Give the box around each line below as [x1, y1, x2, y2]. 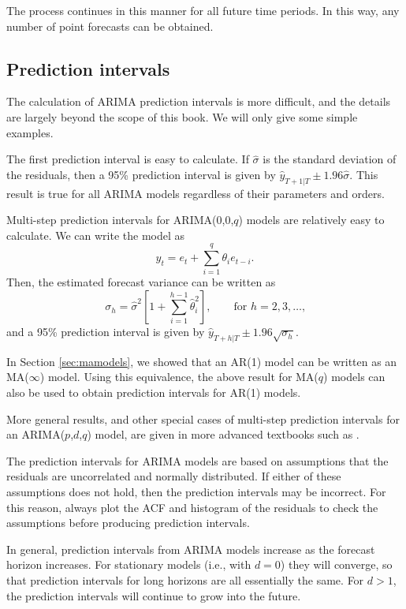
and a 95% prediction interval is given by [6, 323, 205, 340]
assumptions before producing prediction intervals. [6, 514, 250, 531]
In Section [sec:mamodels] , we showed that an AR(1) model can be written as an [6, 353, 397, 369]
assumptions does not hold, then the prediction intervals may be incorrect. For [6, 484, 386, 500]
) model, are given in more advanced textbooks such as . [87, 426, 359, 443]
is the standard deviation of [263, 151, 397, 167]
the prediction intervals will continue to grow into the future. [6, 587, 301, 603]
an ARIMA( [6, 426, 65, 443]
